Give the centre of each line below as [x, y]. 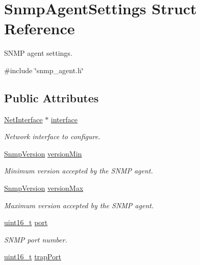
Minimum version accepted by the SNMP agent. [79, 171]
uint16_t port [26, 222]
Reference [40, 28]
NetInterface [23, 119]
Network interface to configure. [52, 136]
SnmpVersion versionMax [44, 188]
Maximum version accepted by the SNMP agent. [79, 205]
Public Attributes [52, 97]
